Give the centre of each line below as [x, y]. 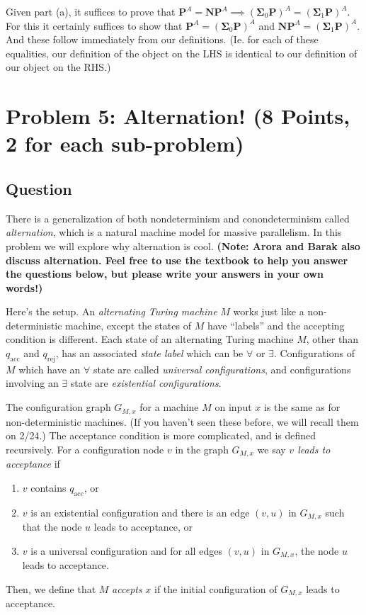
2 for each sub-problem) [125, 143]
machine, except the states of [128, 325]
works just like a [269, 311]
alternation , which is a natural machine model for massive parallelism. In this [174, 232]
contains [48, 487]
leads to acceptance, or [143, 526]
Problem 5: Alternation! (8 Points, [178, 116]
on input [233, 407]
